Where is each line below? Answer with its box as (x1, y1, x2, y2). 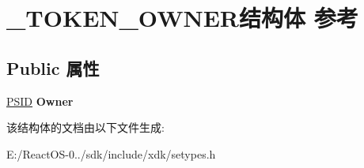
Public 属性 (6, 55, 100, 80)
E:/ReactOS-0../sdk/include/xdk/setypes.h (6, 145, 216, 162)
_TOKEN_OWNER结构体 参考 (6, 2, 358, 34)
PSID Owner (6, 92, 74, 109)
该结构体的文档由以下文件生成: (6, 119, 165, 136)
